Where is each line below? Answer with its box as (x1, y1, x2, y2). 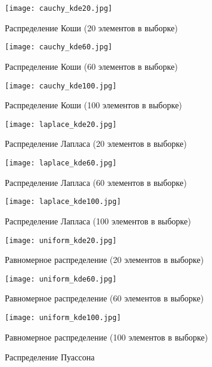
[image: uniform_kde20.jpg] (5, 236, 117, 245)
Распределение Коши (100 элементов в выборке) (5, 99, 183, 111)
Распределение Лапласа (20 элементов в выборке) (5, 137, 187, 150)
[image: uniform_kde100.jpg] (5, 313, 121, 322)
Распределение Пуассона (5, 351, 95, 363)
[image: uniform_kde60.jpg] (5, 274, 117, 283)
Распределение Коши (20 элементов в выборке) (5, 21, 178, 34)
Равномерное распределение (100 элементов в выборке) (5, 330, 208, 343)
